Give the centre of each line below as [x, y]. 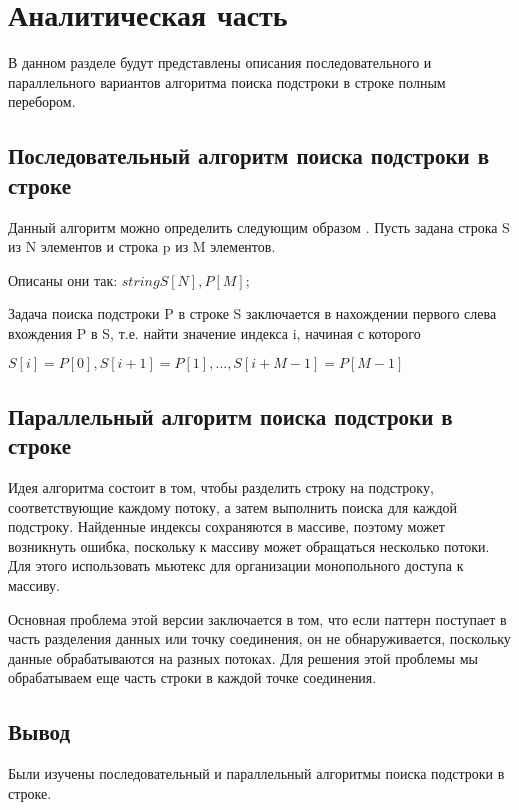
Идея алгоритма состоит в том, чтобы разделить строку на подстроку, [221, 487]
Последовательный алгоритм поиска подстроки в [249, 155]
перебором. [42, 101]
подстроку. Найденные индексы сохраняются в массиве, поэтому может [226, 526]
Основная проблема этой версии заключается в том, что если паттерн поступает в [257, 618]
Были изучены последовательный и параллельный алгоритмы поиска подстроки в [256, 773]
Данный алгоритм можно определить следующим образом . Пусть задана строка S [259, 226]
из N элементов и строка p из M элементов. [142, 246]
